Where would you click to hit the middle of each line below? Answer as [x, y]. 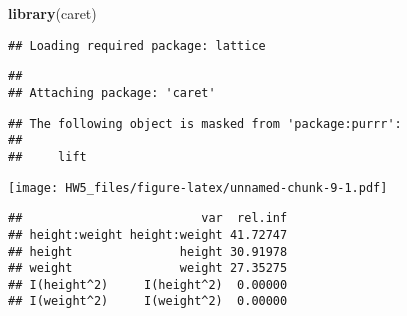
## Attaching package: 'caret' [112, 92]
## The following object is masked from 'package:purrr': [205, 123]
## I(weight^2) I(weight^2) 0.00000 [148, 301]
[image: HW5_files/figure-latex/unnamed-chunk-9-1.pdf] [198, 187]
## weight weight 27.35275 [148, 268]
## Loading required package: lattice [137, 45]
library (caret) [52, 13]
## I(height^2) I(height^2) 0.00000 [148, 284]
